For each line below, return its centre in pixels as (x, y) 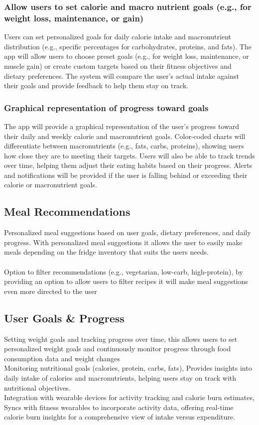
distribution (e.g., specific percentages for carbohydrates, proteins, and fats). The (128, 46)
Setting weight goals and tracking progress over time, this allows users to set (121, 339)
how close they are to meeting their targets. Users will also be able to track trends (129, 155)
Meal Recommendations (67, 212)
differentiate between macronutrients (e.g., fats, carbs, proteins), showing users (124, 146)
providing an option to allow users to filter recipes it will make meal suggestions (126, 281)
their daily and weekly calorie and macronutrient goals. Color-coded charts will (125, 136)
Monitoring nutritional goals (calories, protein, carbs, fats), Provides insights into (128, 368)
